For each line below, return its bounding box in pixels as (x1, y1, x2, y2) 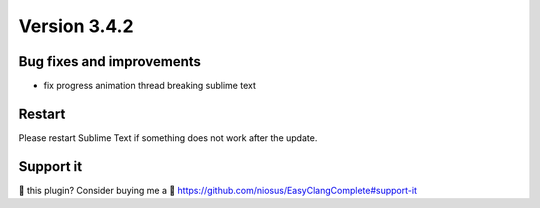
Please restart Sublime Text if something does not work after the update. (18, 131, 318, 144)
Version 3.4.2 (18, 15, 134, 37)
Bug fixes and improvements (18, 53, 202, 70)
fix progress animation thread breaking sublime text (43, 80, 257, 92)
